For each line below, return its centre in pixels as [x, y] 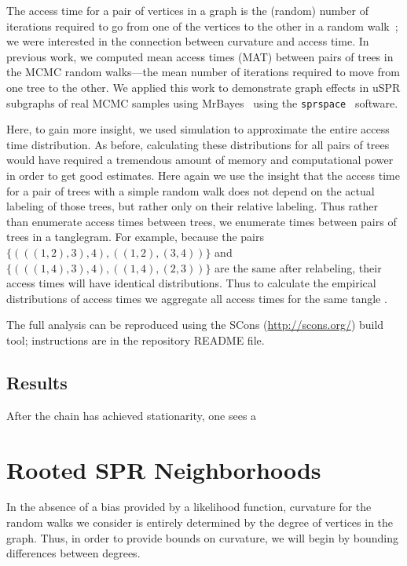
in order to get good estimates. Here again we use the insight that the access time [203, 175]
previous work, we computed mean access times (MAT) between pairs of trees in [200, 56]
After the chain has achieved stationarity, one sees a [132, 415]
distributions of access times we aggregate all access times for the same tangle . [197, 298]
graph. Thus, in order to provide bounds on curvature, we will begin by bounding [203, 537]
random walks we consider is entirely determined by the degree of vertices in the [200, 522]
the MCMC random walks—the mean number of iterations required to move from [203, 72]
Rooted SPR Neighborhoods [164, 469]
